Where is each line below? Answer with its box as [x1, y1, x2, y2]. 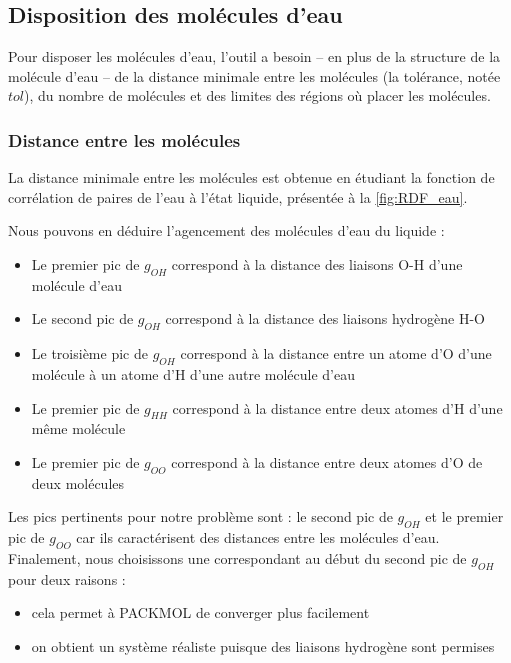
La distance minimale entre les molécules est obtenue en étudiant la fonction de [8, 167, 495, 188]
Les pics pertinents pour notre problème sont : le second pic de [8, 506, 393, 527]
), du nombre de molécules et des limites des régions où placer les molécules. [24, 85, 491, 106]
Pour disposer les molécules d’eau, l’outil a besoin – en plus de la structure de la [8, 46, 501, 67]
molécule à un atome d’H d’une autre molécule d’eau [31, 363, 355, 384]
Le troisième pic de [31, 343, 148, 364]
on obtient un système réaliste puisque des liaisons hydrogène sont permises [31, 635, 495, 656]
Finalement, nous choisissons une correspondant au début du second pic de [8, 547, 467, 568]
